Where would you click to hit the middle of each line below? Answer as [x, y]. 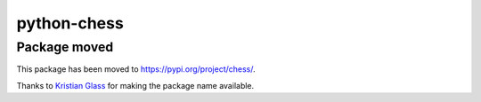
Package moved [65, 47]
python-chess [70, 23]
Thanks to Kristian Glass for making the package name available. [135, 85]
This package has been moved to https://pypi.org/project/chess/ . [136, 69]
